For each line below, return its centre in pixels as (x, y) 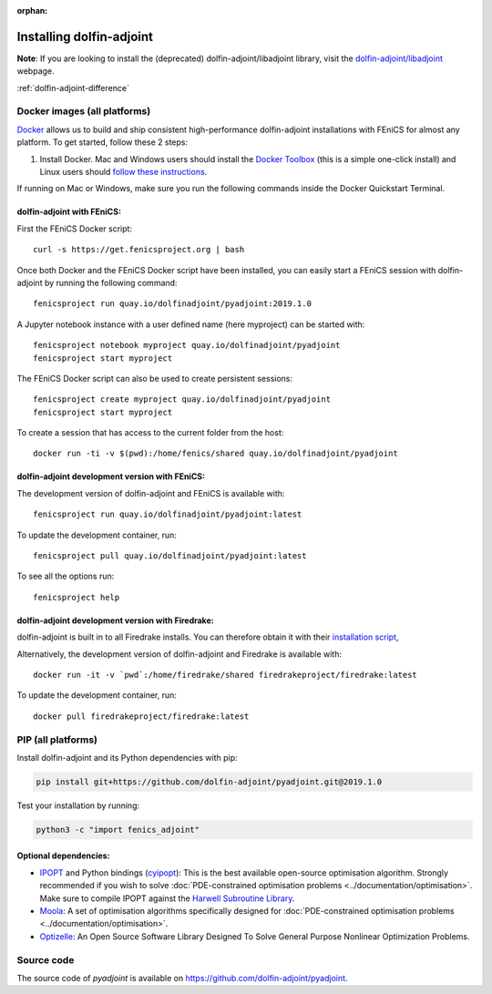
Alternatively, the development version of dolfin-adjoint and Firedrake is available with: (179, 654)
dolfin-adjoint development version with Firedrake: (115, 620)
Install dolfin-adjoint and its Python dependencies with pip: (127, 757)
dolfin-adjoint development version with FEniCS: (111, 477)
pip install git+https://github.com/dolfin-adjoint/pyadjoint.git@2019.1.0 (209, 782)
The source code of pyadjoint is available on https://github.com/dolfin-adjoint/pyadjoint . (182, 978)
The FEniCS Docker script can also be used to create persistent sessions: (155, 378)
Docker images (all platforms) (84, 111)
